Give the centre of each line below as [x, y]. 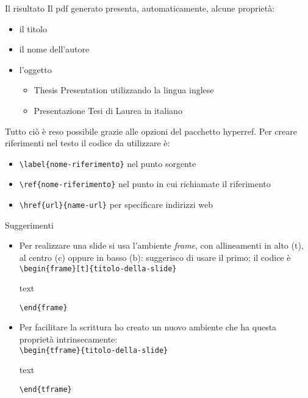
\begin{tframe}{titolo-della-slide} [94, 350]
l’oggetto [35, 69]
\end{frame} [43, 307]
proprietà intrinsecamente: [68, 339]
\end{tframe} [45, 389]
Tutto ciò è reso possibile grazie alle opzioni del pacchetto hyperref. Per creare [151, 131]
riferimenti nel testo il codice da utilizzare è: [88, 143]
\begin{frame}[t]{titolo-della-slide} [98, 268]
